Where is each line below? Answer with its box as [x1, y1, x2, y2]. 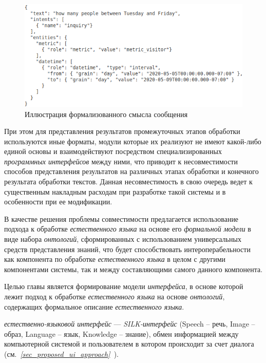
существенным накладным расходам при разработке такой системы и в [4, 186, 226, 197]
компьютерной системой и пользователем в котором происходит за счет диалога [4, 338, 254, 349]
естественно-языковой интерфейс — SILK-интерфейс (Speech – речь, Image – [4, 318, 255, 329]
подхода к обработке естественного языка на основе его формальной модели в [4, 223, 251, 234]
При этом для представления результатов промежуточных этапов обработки [4, 126, 240, 137]
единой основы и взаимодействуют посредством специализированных [4, 146, 222, 157]
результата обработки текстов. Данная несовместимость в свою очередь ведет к [4, 176, 253, 187]
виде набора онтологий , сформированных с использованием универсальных [4, 234, 241, 244]
